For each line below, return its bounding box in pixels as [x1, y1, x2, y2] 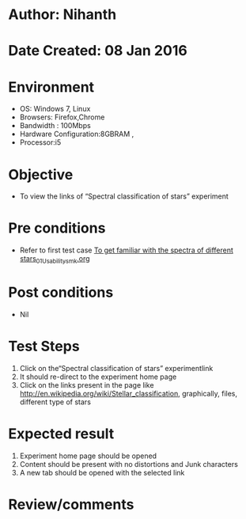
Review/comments [8, 495, 134, 513]
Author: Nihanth [8, 6, 117, 24]
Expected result [8, 425, 115, 443]
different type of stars [19, 397, 91, 407]
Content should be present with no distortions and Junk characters [19, 459, 239, 468]
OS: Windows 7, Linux [19, 104, 91, 114]
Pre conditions [8, 219, 106, 237]
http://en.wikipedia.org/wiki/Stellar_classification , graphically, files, [19, 388, 237, 398]
